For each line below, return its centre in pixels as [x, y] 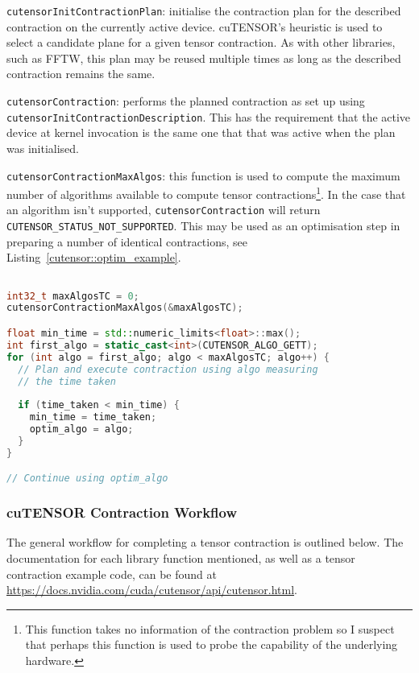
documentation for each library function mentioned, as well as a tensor [181, 557]
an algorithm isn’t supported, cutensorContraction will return [164, 210]
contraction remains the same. [81, 74]
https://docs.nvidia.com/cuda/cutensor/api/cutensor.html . [152, 590]
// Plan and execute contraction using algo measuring [168, 369]
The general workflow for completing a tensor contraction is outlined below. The [205, 542]
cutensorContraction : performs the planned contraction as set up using [186, 101]
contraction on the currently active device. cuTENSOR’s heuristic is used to [195, 26]
